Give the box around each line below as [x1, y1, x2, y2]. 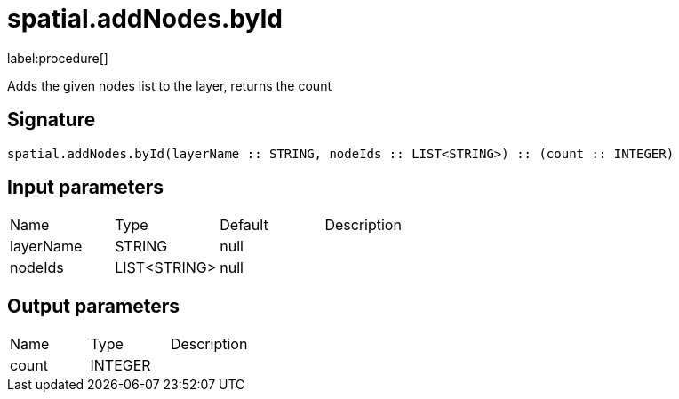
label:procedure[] [7, 50, 108, 66]
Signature [7, 108, 96, 132]
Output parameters [7, 294, 180, 317]
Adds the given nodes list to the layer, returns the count [7, 77, 332, 93]
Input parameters [7, 176, 164, 199]
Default [220, 216, 268, 235]
